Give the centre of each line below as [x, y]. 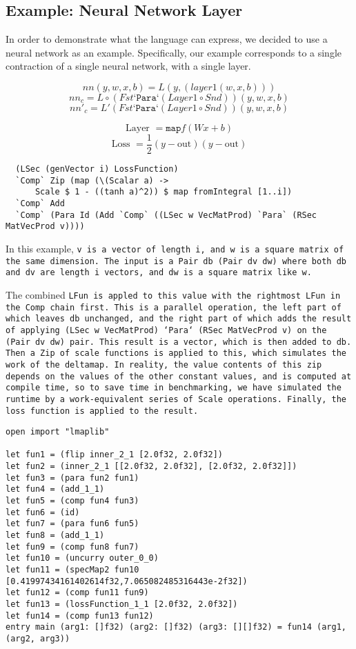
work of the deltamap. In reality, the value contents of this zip [164, 365]
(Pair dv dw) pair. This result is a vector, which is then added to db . [179, 342]
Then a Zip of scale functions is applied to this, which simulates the [176, 353]
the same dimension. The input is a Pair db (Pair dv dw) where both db [176, 261]
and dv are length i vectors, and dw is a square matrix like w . [159, 273]
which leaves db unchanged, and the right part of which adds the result [179, 319]
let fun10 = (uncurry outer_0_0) [82, 558]
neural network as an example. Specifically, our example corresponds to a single [174, 52]
